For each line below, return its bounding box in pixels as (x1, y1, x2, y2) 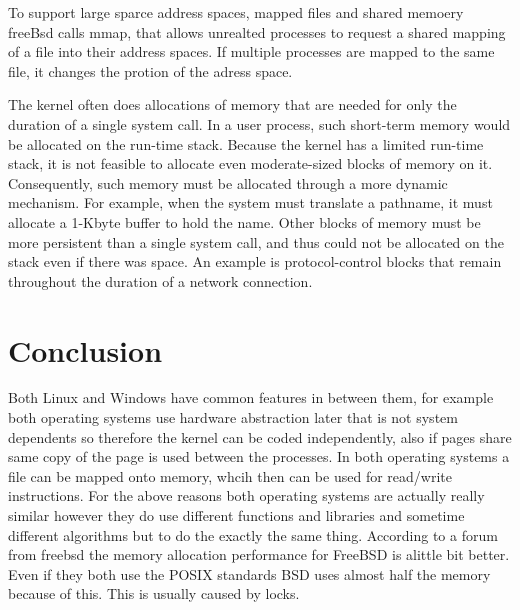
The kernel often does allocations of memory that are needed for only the (8, 94, 457, 115)
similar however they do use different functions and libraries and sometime (8, 505, 465, 525)
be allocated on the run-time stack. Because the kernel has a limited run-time (8, 133, 484, 154)
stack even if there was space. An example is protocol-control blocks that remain (8, 251, 502, 272)
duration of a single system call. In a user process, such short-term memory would (8, 113, 511, 134)
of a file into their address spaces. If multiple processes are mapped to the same (8, 41, 495, 62)
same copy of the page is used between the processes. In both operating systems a (8, 446, 510, 467)
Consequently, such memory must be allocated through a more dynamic (8, 172, 448, 193)
